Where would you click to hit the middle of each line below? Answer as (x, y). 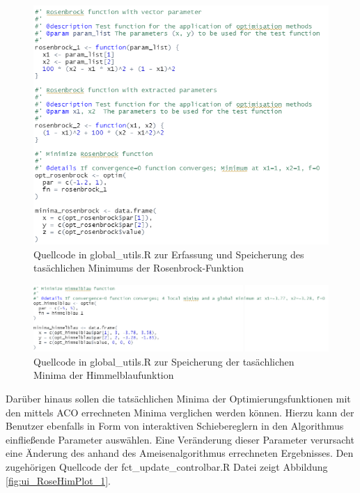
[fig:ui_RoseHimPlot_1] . (58, 480)
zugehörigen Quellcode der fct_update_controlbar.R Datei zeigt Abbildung (167, 466)
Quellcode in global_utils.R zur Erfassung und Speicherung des (169, 254)
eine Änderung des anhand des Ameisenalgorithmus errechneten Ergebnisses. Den (180, 453)
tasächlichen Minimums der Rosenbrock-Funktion (139, 268)
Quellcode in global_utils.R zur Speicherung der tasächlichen (164, 361)
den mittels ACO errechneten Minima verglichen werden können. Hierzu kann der (180, 412)
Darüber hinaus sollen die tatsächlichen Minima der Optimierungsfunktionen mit (178, 398)
